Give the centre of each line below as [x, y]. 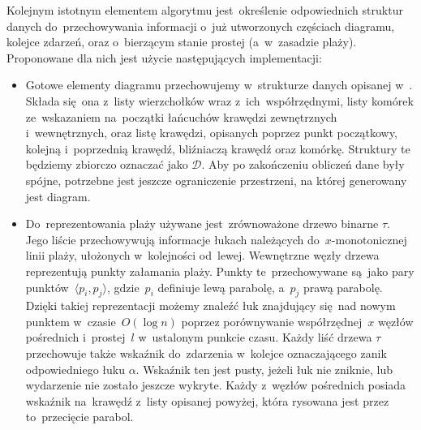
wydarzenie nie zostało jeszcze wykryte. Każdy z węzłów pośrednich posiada [216, 385]
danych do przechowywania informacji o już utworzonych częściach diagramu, [201, 26]
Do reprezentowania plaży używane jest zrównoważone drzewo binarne [202, 224]
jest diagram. [58, 196]
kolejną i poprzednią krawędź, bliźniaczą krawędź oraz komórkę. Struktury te [218, 148]
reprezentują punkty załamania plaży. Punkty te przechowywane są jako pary [220, 271]
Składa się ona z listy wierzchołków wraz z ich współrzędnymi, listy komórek [219, 100]
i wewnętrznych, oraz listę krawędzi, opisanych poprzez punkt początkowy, [211, 133]
